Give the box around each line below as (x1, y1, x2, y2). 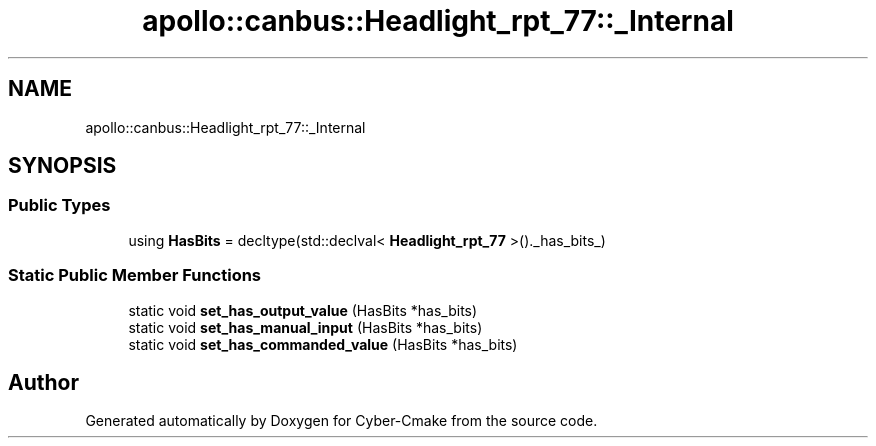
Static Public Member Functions (8, 265, 262, 286)
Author (8, 369, 79, 395)
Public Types (8, 195, 111, 216)
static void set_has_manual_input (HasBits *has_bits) (128, 318, 483, 336)
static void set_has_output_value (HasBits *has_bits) (128, 301, 478, 319)
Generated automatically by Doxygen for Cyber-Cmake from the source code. (85, 412, 598, 430)
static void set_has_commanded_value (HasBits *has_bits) (128, 335, 518, 353)
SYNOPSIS (8, 153, 117, 179)
